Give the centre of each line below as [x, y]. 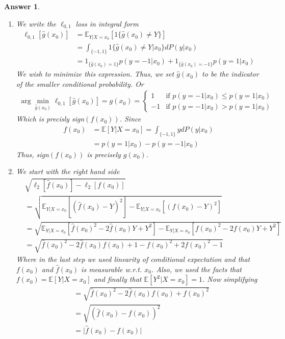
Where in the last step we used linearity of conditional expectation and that [133, 259]
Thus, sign [32, 154]
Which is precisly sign [50, 119]
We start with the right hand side [68, 171]
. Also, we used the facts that [197, 269]
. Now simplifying [230, 279]
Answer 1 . [22, 6]
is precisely [104, 154]
